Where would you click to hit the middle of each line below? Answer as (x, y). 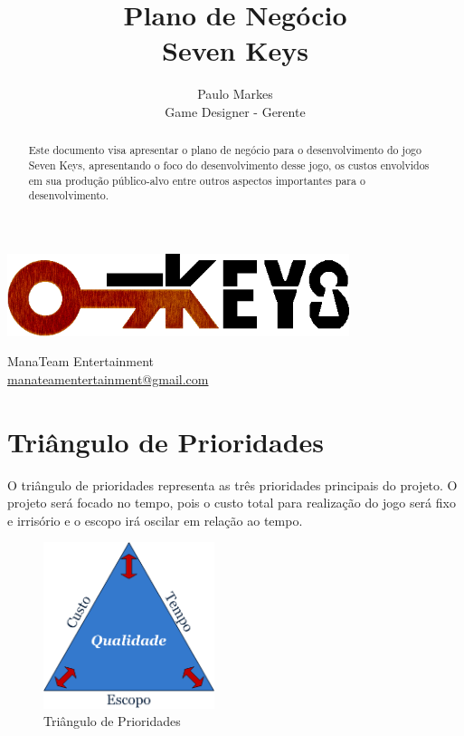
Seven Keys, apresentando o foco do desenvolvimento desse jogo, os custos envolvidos (229, 165)
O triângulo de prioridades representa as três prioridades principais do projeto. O (232, 484)
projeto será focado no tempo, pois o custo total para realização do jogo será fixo (232, 503)
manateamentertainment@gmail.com (108, 378)
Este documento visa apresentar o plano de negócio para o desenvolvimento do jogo (225, 150)
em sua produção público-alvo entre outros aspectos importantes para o (197, 180)
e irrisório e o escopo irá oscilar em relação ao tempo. (155, 520)
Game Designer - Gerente (235, 111)
